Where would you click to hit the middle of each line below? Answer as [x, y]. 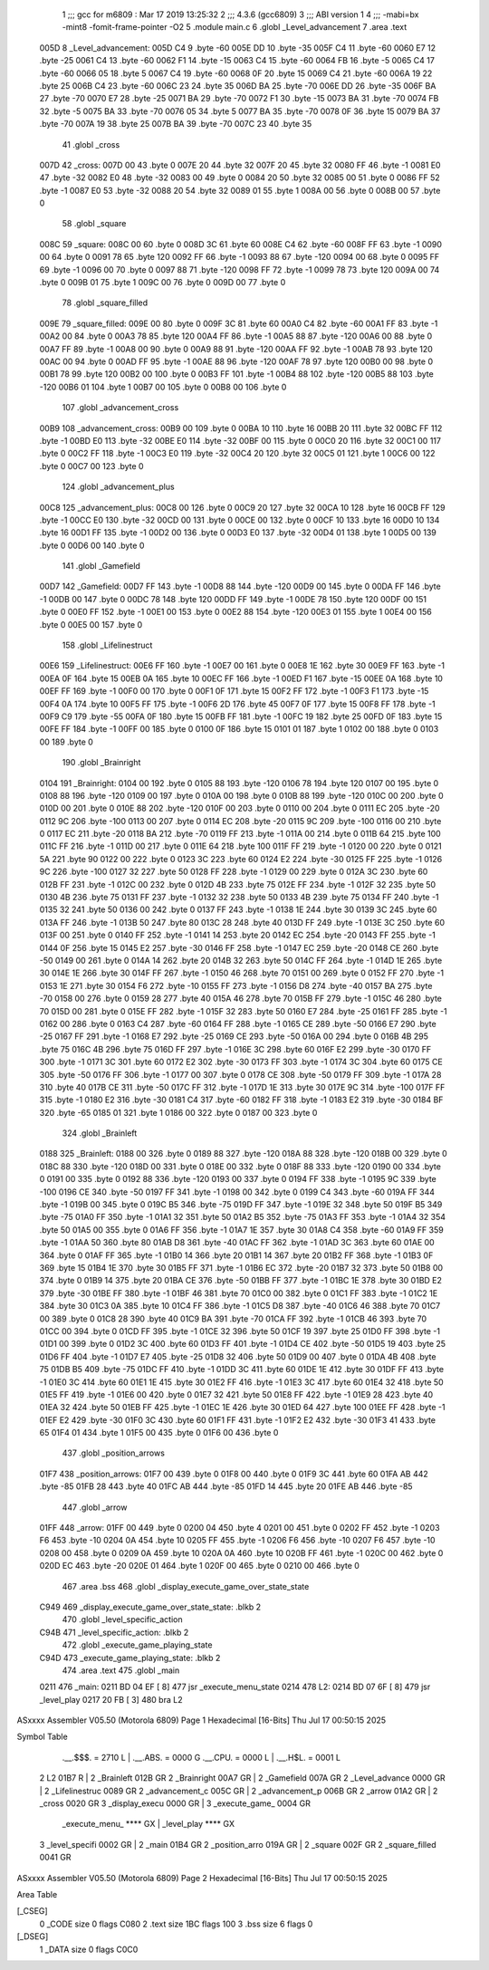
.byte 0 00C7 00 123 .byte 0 [91, 466]
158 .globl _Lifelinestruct [107, 645]
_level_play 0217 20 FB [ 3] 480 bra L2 [111, 1699]
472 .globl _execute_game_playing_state [137, 1645]
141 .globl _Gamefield [101, 566]
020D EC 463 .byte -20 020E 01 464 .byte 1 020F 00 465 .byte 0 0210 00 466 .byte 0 [199, 1566]
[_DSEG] [33, 1936]
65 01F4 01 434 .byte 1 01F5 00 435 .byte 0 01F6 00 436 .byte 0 [159, 1433]
